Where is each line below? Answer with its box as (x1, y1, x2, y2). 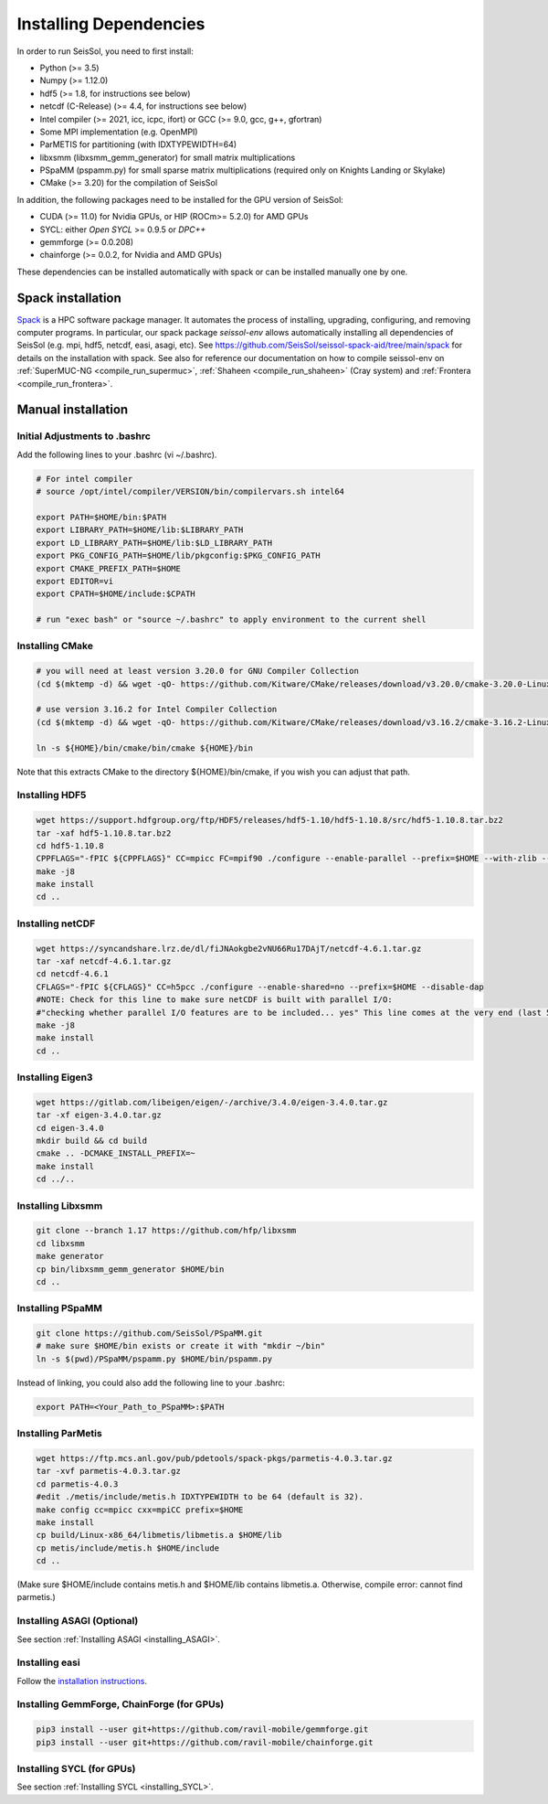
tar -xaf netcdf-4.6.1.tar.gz (36, 955, 172, 966)
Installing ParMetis (16, 1427, 102, 1440)
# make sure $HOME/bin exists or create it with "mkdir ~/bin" (36, 1340, 326, 1351)
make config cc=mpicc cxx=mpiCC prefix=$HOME (36, 1504, 244, 1515)
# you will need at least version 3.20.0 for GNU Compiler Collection (36, 666, 360, 677)
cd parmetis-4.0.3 (36, 1478, 119, 1489)
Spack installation (16, 290, 122, 305)
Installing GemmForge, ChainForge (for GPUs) (16, 1698, 225, 1711)
